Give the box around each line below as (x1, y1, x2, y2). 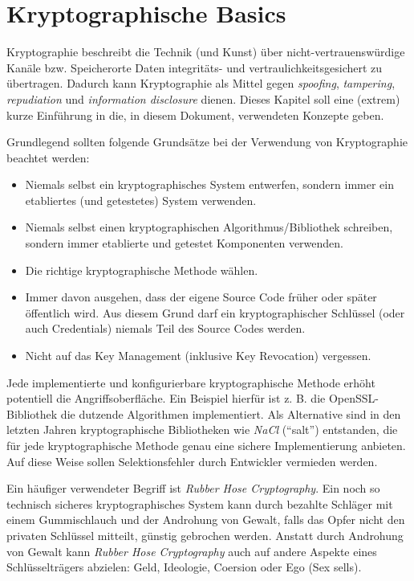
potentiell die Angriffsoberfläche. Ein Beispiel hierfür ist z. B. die (6, 390, 326, 407)
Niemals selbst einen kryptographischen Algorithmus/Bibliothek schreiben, (25, 219, 393, 235)
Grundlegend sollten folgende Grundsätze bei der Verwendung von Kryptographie (6, 133, 408, 150)
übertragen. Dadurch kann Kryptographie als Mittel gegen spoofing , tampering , (6, 75, 396, 92)
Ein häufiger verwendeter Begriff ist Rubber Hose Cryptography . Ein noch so (6, 480, 380, 497)
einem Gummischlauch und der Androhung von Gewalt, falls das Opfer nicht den (6, 511, 405, 528)
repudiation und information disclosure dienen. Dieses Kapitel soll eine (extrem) (6, 90, 400, 107)
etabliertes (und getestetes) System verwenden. (25, 191, 257, 208)
